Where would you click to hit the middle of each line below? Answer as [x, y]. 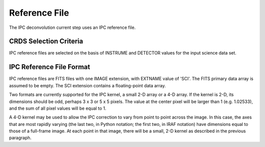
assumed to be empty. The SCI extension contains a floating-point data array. [88, 85]
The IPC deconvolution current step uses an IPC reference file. [72, 27]
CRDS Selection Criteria [46, 41]
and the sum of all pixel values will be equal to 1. [58, 108]
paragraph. [20, 138]
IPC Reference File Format [50, 67]
